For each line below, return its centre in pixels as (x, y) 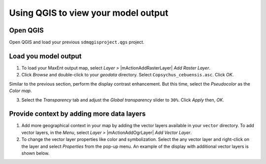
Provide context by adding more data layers (77, 114)
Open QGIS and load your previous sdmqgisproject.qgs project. (77, 42)
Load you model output (45, 56)
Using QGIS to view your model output (89, 13)
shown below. (35, 153)
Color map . (20, 91)
